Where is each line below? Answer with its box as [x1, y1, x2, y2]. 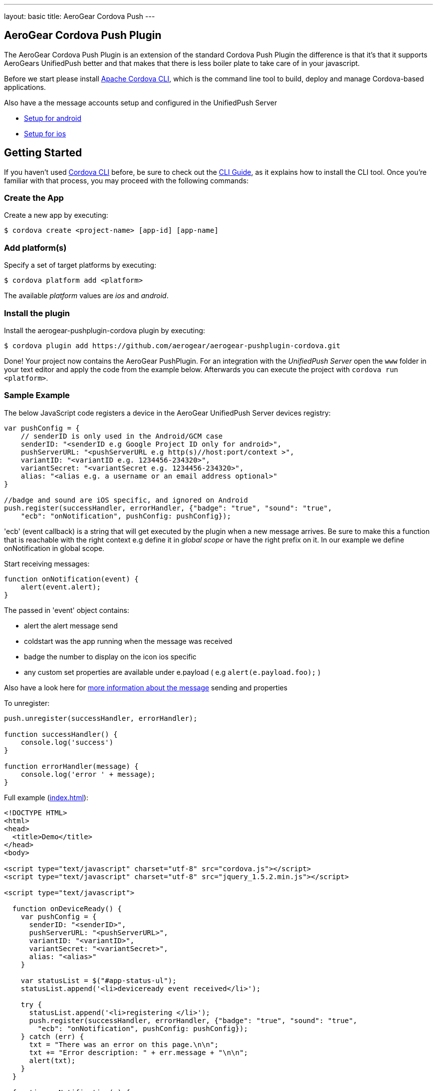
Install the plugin [4, 308, 70, 318]
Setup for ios [24, 129, 66, 138]
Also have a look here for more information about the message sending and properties [4, 683, 288, 692]
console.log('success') [20, 738, 114, 746]
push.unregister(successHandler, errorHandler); [4, 714, 198, 722]
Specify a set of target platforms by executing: [4, 261, 157, 270]
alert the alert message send [24, 621, 118, 630]
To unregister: [4, 698, 50, 707]
